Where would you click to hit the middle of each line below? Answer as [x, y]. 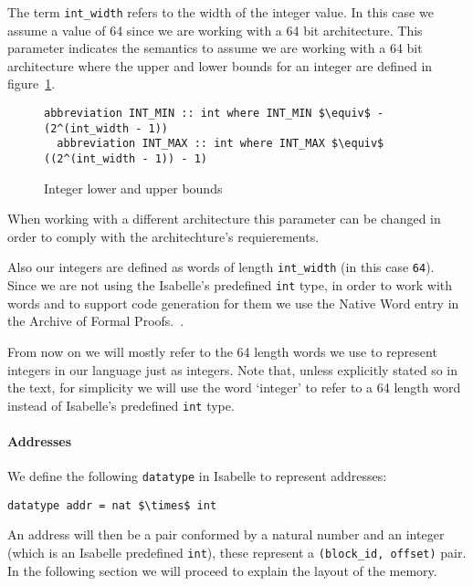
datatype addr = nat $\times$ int [112, 505]
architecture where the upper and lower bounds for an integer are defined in [220, 65]
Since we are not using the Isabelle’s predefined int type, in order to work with [230, 285]
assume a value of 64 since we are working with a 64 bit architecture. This [215, 30]
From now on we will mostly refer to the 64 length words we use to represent [222, 351]
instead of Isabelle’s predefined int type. [121, 405]
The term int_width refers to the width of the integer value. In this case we [221, 12]
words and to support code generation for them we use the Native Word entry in [233, 303]
